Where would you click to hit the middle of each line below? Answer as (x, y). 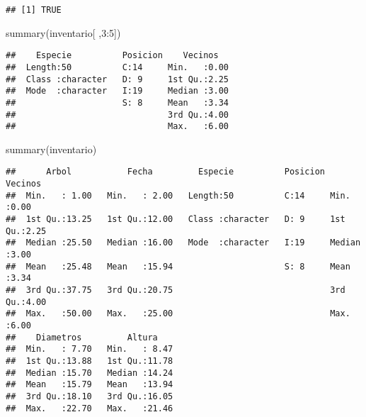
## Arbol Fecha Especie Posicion (166, 172)
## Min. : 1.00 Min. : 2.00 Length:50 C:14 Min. (178, 195)
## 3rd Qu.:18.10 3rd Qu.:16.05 (90, 396)
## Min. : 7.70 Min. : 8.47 (90, 349)
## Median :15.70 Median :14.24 (90, 373)
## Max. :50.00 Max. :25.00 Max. (178, 314)
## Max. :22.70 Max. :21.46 (90, 408)
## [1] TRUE (34, 10)
